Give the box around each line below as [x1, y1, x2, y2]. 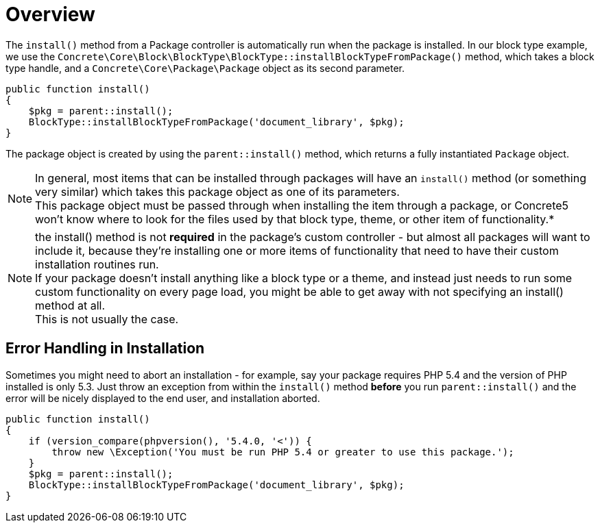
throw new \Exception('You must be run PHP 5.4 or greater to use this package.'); [51, 446, 514, 457]
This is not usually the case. [35, 312, 179, 326]
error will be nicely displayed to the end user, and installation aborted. [5, 392, 320, 404]
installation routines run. [35, 257, 159, 271]
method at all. [35, 298, 106, 312]
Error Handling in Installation [5, 340, 205, 357]
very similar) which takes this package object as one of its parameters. [35, 184, 400, 199]
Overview [5, 3, 95, 26]
